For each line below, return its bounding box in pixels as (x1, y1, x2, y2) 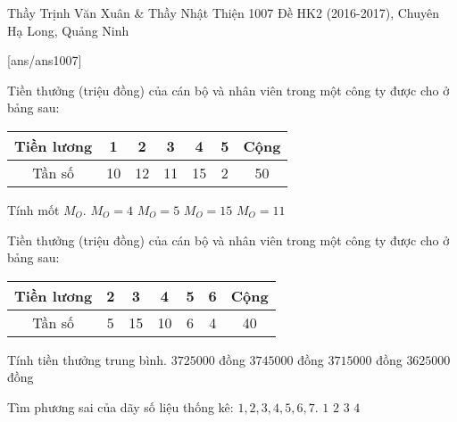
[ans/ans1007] (7, 51, 82, 70)
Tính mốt (7, 200, 60, 219)
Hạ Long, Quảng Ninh (7, 21, 129, 39)
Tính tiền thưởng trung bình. (7, 350, 167, 368)
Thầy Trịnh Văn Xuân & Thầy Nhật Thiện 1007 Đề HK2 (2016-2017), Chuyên (7, 4, 440, 21)
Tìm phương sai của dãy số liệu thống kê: (7, 397, 234, 416)
